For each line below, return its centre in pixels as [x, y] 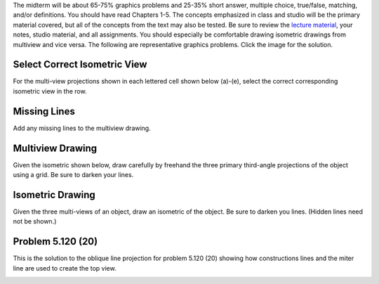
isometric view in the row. [50, 91]
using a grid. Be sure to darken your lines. [73, 175]
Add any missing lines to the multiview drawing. [82, 128]
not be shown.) [35, 221]
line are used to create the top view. [65, 268]
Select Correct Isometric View [80, 64]
